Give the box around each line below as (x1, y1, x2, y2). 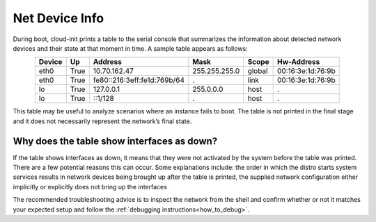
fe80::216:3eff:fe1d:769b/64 (93, 75, 185, 85)
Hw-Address (276, 57, 320, 67)
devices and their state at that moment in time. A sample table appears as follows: (13, 44, 249, 52)
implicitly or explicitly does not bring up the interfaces (13, 182, 167, 191)
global (247, 66, 268, 76)
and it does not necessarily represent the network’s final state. (13, 117, 192, 125)
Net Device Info (13, 10, 104, 26)
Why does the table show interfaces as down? (13, 135, 218, 147)
